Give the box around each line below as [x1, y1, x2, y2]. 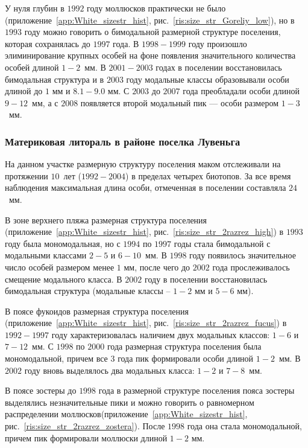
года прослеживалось [212, 260, 290, 273]
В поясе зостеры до [5, 384, 77, 397]
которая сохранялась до [5, 37, 90, 50]
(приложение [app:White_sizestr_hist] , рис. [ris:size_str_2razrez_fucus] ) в [5, 316, 287, 329]
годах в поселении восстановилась [156, 60, 282, 73]
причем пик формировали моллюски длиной [5, 431, 168, 444]
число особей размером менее [5, 260, 115, 273]
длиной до [5, 85, 43, 97]
